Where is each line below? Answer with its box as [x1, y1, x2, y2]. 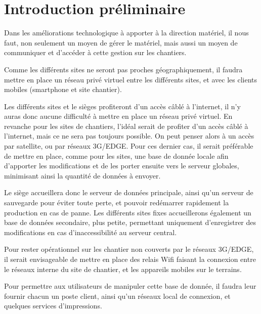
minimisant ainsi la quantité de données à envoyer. [4, 170, 161, 181]
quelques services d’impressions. [4, 300, 102, 311]
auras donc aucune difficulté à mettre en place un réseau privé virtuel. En [4, 111, 233, 121]
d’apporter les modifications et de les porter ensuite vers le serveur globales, [4, 160, 239, 171]
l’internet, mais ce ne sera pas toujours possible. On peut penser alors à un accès [4, 130, 254, 141]
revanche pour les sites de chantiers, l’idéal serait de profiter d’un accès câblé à [4, 120, 248, 131]
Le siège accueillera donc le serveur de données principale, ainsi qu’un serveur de [4, 187, 253, 198]
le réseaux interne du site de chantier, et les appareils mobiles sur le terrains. [4, 263, 242, 274]
